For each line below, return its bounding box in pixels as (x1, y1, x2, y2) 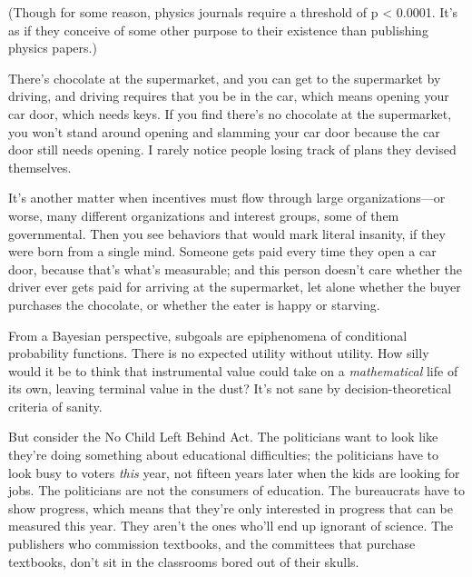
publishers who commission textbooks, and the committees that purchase (8, 534, 416, 553)
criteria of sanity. (8, 396, 103, 415)
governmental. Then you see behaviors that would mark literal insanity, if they (8, 224, 446, 243)
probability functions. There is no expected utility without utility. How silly (8, 343, 429, 363)
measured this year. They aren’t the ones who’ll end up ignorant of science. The (8, 516, 454, 535)
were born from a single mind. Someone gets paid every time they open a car (8, 242, 437, 261)
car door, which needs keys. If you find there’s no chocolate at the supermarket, (8, 104, 452, 123)
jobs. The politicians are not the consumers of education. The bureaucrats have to (8, 481, 465, 500)
